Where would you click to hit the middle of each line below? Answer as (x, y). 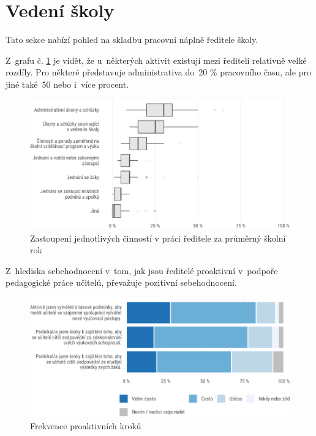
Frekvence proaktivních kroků (86, 426)
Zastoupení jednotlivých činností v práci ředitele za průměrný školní (158, 238)
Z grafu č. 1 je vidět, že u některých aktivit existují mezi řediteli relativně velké (156, 60)
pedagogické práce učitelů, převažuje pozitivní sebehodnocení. (121, 282)
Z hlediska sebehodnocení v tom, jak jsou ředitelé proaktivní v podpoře (142, 270)
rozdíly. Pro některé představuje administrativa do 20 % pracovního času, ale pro (158, 72)
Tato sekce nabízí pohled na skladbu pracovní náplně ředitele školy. (132, 40)
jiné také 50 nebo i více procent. (67, 84)
